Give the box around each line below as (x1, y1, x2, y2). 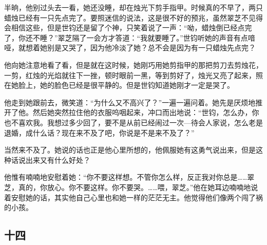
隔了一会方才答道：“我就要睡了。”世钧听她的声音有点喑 (72, 32, 255, 43)
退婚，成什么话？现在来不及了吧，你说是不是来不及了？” (4, 127, 195, 138)
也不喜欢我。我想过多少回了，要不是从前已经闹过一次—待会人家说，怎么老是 (4, 117, 263, 127)
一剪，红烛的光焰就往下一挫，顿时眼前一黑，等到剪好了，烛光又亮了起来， (4, 69, 256, 80)
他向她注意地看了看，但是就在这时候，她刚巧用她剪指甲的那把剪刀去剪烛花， (4, 59, 263, 70)
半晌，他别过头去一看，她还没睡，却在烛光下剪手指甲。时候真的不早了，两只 (4, 2, 263, 12)
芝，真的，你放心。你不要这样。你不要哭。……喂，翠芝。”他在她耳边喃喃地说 (4, 181, 258, 192)
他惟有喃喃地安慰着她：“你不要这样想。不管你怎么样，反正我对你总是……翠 (4, 172, 255, 182)
